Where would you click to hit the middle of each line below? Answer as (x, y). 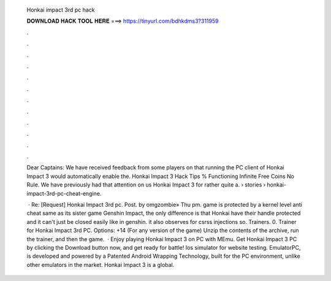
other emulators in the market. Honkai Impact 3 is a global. (101, 264)
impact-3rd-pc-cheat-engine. (64, 193)
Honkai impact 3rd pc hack (61, 10)
